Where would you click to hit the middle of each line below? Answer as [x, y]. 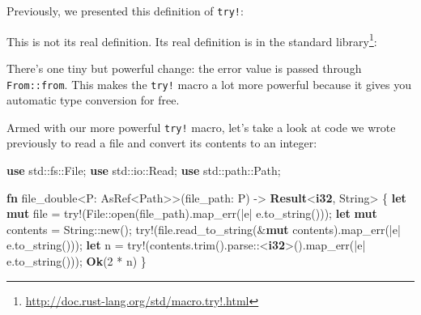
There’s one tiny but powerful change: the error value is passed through [184, 68]
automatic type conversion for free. [93, 100]
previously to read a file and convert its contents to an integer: [162, 143]
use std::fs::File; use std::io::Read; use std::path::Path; [144, 170]
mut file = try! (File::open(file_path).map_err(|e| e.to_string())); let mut [192, 213]
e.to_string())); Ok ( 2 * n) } [77, 260]
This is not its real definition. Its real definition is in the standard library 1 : [192, 40]
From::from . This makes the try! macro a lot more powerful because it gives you [209, 84]
